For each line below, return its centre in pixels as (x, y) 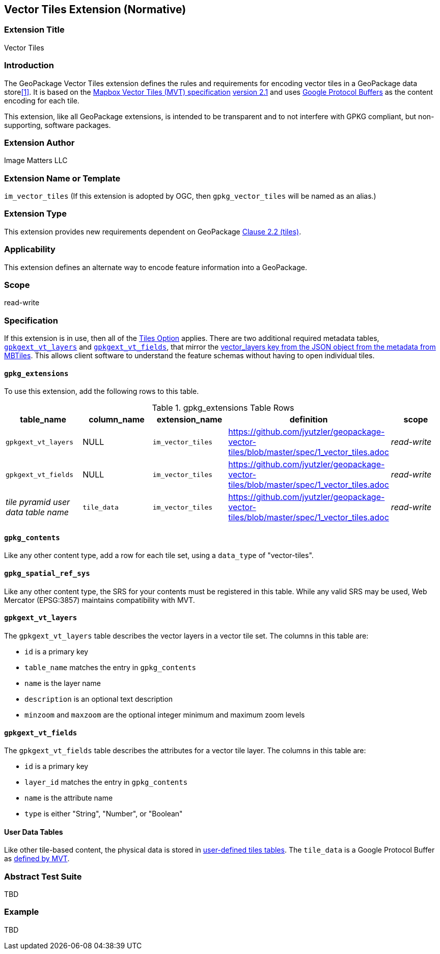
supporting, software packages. (58, 125)
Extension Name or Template (62, 178)
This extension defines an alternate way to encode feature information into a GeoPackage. (156, 267)
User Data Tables (34, 832)
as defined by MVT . (37, 859)
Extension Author (39, 142)
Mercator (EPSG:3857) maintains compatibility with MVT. (100, 600)
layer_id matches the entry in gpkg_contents (106, 782)
